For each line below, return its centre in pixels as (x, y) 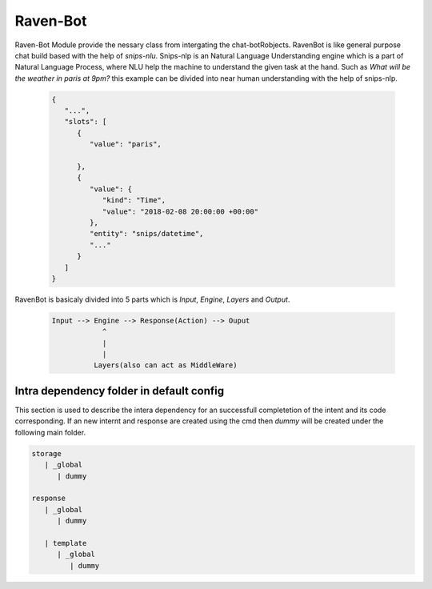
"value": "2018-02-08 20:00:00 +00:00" (180, 211)
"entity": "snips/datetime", (146, 234)
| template (66, 543)
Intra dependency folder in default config (119, 391)
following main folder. (50, 432)
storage (46, 453)
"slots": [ (86, 122)
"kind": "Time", (134, 200)
